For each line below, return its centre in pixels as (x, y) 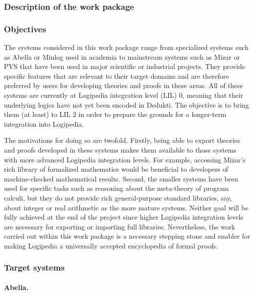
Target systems (34, 267)
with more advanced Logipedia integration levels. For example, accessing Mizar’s (125, 159)
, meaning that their (213, 95)
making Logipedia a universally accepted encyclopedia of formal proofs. (111, 245)
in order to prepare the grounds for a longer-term (152, 114)
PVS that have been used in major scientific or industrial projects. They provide (125, 66)
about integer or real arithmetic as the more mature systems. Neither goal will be (126, 207)
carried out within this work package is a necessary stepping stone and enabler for (127, 236)
